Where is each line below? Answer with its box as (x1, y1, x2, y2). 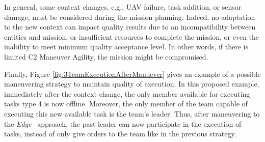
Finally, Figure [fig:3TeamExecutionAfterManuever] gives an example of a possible (4, 68, 261, 79)
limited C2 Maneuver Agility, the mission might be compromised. (4, 51, 208, 62)
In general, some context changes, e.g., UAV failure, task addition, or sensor (4, 2, 242, 12)
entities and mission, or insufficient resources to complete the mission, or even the (4, 31, 259, 42)
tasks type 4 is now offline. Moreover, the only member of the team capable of (4, 98, 248, 109)
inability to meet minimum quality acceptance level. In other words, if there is (4, 41, 248, 52)
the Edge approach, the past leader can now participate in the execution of (4, 118, 242, 129)
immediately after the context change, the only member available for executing (4, 88, 250, 99)
